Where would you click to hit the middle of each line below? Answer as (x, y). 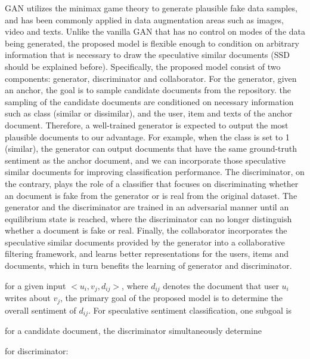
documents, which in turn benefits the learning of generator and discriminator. (148, 266)
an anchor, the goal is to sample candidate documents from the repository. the (148, 90)
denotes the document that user (221, 285)
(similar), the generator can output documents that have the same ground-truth (151, 148)
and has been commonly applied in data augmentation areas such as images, (144, 19)
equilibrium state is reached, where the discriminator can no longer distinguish (148, 218)
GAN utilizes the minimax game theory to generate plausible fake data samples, (151, 8)
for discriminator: (37, 350)
